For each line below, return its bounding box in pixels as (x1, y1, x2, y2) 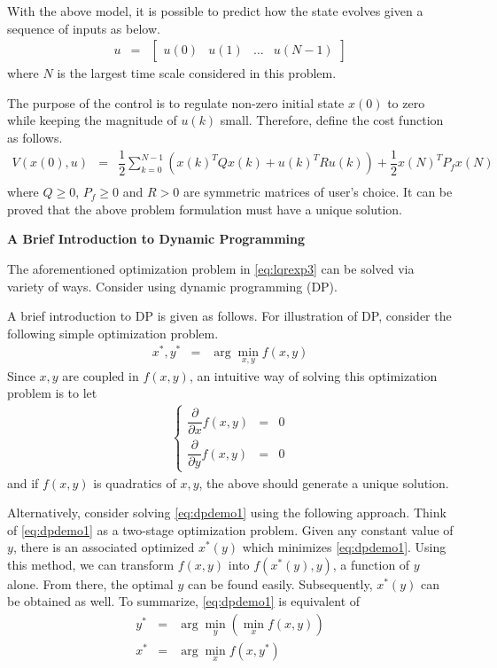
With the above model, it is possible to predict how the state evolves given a (7, 2, 423, 19)
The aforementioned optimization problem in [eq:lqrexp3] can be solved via (7, 259, 415, 277)
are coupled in (62, 366, 139, 384)
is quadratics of (93, 473, 176, 492)
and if (7, 473, 39, 492)
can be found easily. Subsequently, (187, 574, 373, 593)
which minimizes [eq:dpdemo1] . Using (242, 538, 447, 556)
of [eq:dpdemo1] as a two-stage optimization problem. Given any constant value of (7, 520, 454, 539)
